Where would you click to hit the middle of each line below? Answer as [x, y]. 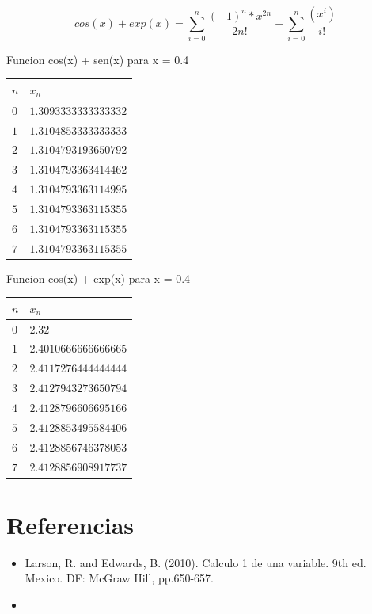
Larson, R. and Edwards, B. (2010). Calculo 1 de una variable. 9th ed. [195, 562]
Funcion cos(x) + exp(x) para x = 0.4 [99, 278]
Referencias [70, 524]
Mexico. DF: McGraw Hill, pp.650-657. [119, 578]
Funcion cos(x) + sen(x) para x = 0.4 [98, 59]
